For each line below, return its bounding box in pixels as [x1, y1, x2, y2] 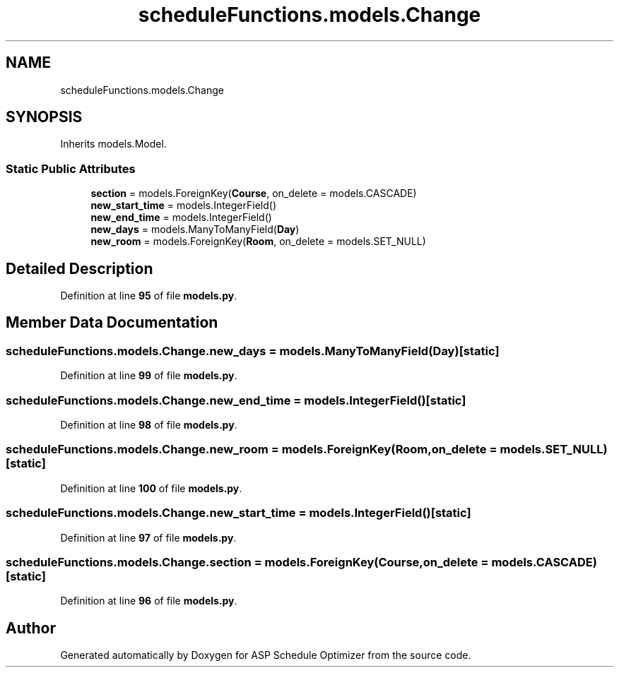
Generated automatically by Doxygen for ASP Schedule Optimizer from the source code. [60, 649, 471, 662]
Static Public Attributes [6, 161, 136, 176]
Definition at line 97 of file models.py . [60, 531, 237, 544]
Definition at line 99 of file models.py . [60, 369, 237, 382]
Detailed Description [6, 259, 153, 278]
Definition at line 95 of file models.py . [60, 290, 237, 302]
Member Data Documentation [6, 314, 218, 332]
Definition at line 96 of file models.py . [60, 595, 237, 607]
